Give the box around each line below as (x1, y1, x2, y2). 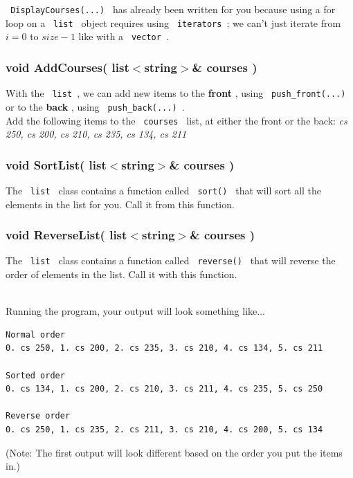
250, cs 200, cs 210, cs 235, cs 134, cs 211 (6, 127, 187, 141)
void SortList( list (6, 156, 107, 173)
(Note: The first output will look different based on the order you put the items (6, 445, 343, 459)
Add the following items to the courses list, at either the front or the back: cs (6, 113, 347, 127)
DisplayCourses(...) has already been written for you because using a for (10, 2, 336, 16)
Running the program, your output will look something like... (6, 304, 265, 318)
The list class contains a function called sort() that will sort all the (6, 183, 322, 197)
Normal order (6, 329, 65, 340)
